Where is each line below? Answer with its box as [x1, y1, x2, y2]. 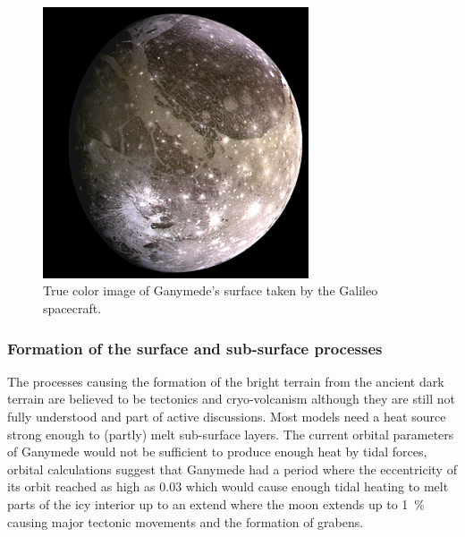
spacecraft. [43, 299, 102, 318]
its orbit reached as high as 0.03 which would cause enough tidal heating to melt [7, 477, 449, 496]
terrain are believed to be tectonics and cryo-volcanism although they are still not [7, 389, 455, 408]
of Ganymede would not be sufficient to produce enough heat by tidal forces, [7, 442, 427, 461]
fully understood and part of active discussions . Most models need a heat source [7, 407, 446, 426]
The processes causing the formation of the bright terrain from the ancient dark [7, 371, 444, 390]
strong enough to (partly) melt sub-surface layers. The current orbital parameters [7, 424, 454, 443]
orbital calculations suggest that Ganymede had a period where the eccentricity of [7, 459, 457, 478]
